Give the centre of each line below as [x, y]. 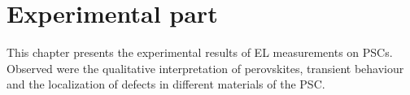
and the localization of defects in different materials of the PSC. [166, 84]
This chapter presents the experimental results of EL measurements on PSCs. [200, 52]
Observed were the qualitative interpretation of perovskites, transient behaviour [205, 68]
